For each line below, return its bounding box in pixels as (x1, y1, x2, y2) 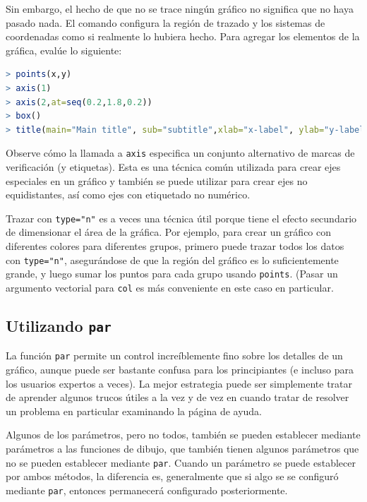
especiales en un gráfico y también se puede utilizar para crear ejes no (6, 173, 308, 188)
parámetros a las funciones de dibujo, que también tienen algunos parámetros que (6, 441, 359, 455)
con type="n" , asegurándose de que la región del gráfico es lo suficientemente (6, 252, 339, 267)
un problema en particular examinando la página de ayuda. (6, 403, 263, 418)
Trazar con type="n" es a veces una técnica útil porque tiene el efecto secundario (6, 210, 357, 225)
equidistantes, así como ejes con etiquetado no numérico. (6, 187, 251, 202)
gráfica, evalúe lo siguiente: (6, 42, 122, 57)
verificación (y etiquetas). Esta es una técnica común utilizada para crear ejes (6, 160, 341, 174)
